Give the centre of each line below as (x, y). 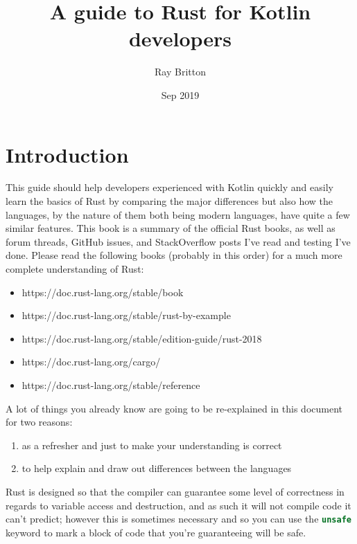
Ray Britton (180, 72)
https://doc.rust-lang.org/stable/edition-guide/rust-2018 (142, 338)
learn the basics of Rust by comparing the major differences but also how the (169, 201)
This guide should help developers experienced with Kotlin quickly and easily (169, 187)
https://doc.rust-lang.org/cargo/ (91, 362)
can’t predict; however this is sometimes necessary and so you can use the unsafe (178, 519)
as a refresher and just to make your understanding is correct (152, 445)
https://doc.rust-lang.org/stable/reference (111, 384)
